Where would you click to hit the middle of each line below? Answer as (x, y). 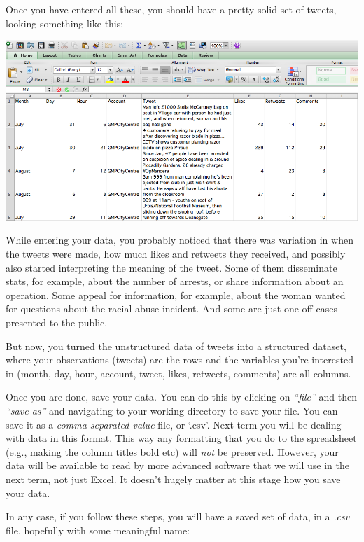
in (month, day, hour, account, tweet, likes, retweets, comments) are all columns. (178, 373)
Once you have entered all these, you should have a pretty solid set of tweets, (171, 9)
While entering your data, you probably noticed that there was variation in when (180, 240)
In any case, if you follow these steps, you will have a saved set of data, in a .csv (178, 516)
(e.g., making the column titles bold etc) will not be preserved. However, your (172, 451)
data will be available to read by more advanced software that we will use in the (178, 465)
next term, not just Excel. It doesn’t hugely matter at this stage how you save (173, 479)
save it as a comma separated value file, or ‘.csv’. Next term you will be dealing (174, 424)
